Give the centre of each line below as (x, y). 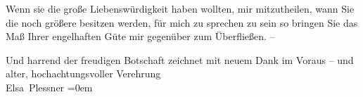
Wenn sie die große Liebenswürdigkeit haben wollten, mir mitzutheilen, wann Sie (180, 8)
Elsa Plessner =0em (49, 87)
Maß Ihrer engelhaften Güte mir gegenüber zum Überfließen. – (140, 36)
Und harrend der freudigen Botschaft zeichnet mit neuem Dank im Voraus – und (180, 59)
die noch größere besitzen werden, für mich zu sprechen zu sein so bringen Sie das (182, 22)
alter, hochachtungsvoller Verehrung (83, 73)
